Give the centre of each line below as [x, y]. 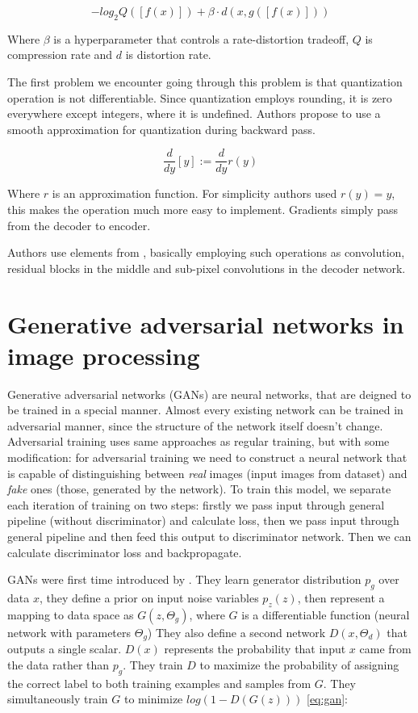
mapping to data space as [71, 614]
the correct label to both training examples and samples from [159, 683]
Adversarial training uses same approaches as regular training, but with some [199, 441]
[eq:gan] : [327, 699]
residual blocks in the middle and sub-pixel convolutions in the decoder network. [207, 268]
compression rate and [60, 55]
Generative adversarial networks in [206, 323]
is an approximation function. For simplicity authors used [194, 193]
